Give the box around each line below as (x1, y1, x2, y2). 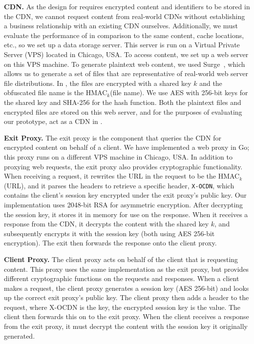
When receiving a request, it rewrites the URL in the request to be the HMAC (4, 171, 240, 181)
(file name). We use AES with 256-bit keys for (110, 87, 248, 98)
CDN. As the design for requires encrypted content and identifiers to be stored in (4, 1, 250, 11)
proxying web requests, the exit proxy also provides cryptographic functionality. (4, 161, 243, 171)
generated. (4, 330, 35, 341)
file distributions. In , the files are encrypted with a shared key (4, 78, 191, 88)
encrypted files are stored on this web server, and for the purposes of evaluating (4, 106, 242, 117)
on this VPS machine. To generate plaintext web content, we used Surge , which (4, 59, 245, 69)
